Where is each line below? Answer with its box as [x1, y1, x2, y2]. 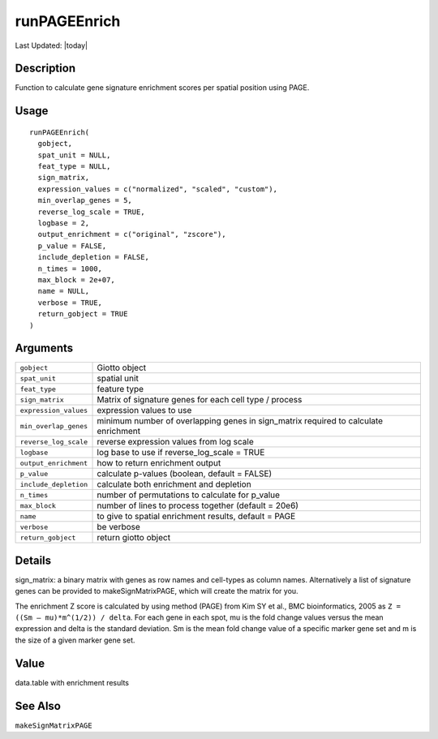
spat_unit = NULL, [37, 150, 111, 160]
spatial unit [97, 373, 140, 385]
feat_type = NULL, [37, 162, 111, 171]
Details [15, 553, 52, 567]
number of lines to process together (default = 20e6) [97, 500, 299, 511]
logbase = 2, [37, 218, 90, 227]
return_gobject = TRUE [37, 309, 128, 319]
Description [15, 62, 76, 75]
